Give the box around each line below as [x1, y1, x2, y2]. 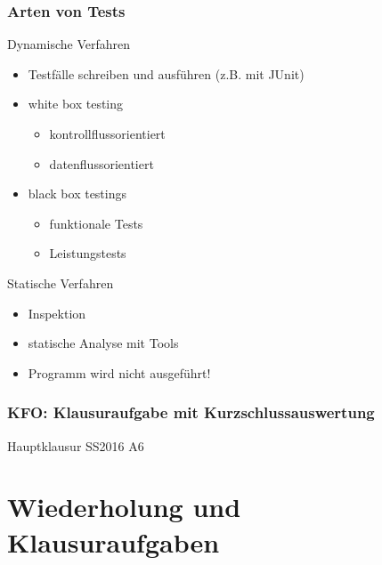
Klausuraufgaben [7, 523, 220, 560]
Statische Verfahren [7, 273, 114, 292]
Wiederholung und [7, 488, 241, 525]
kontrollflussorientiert [49, 125, 166, 142]
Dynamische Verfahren [7, 35, 131, 53]
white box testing [28, 94, 124, 113]
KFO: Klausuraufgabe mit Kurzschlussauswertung [7, 401, 375, 424]
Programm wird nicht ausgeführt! [28, 363, 211, 382]
